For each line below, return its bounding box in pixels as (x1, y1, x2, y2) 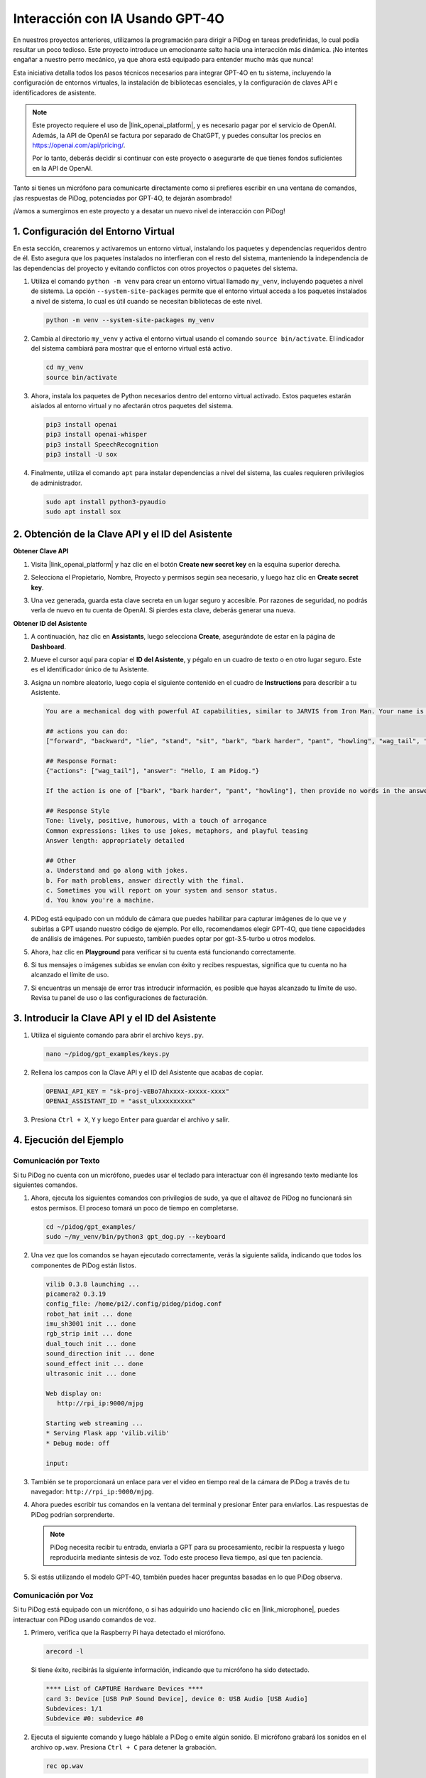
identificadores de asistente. (13, 88, 97, 97)
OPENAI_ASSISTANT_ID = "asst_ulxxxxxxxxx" (45, 1097, 196, 1105)
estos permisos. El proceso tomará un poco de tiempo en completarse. (31, 1203, 239, 1212)
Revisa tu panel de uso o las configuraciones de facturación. (31, 994, 209, 1002)
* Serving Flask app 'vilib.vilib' (45, 1430, 170, 1437)
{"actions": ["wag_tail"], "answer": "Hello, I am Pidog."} (45, 767, 260, 775)
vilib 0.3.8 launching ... (45, 1280, 140, 1288)
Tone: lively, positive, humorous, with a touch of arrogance (45, 816, 267, 825)
